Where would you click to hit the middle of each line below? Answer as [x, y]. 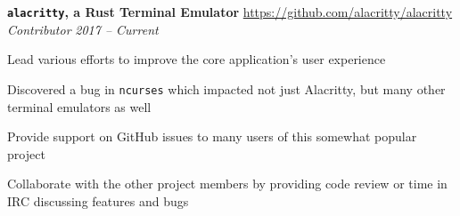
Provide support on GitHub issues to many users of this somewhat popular [212, 136]
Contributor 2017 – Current [83, 29]
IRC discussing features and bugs [98, 200]
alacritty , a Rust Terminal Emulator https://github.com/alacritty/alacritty [230, 12]
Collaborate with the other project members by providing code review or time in [227, 184]
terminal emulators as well [79, 106]
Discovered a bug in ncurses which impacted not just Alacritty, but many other [226, 88]
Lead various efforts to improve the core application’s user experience [197, 59]
